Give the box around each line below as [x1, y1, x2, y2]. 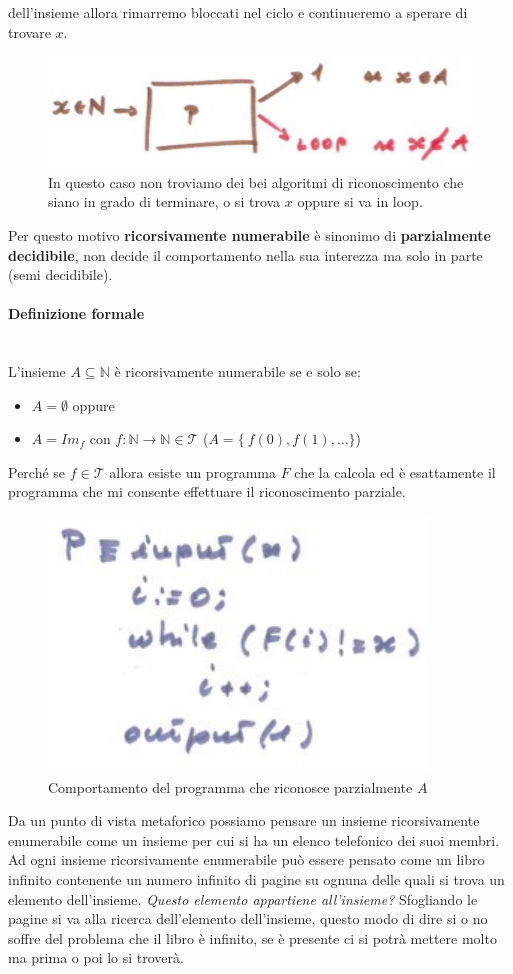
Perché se [8, 461, 66, 482]
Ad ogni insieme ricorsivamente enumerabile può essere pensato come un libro [8, 849, 485, 870]
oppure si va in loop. [297, 191, 423, 212]
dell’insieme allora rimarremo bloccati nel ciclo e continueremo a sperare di [8, 2, 468, 22]
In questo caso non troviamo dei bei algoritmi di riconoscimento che [48, 171, 464, 192]
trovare [8, 21, 51, 42]
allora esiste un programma [109, 461, 276, 482]
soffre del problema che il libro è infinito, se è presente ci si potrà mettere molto [8, 927, 497, 948]
